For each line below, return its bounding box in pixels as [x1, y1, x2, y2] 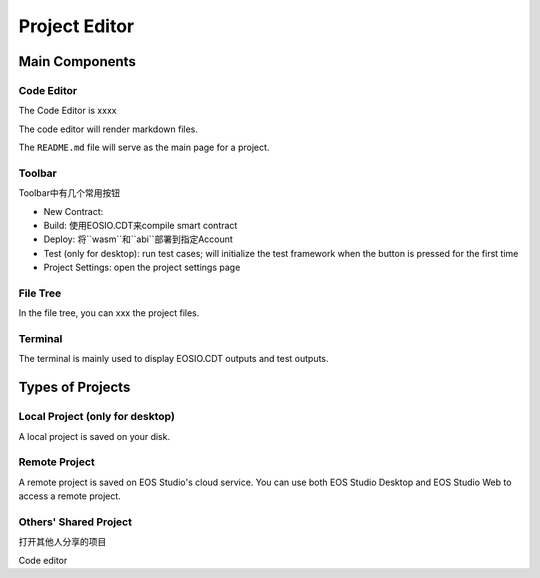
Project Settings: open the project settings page [43, 261, 241, 274]
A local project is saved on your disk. [18, 430, 170, 442]
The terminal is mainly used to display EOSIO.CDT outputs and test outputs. [18, 353, 329, 365]
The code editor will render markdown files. [18, 123, 199, 135]
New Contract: [43, 205, 104, 217]
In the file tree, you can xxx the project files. [18, 307, 200, 319]
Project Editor [18, 15, 135, 37]
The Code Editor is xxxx [18, 105, 117, 117]
